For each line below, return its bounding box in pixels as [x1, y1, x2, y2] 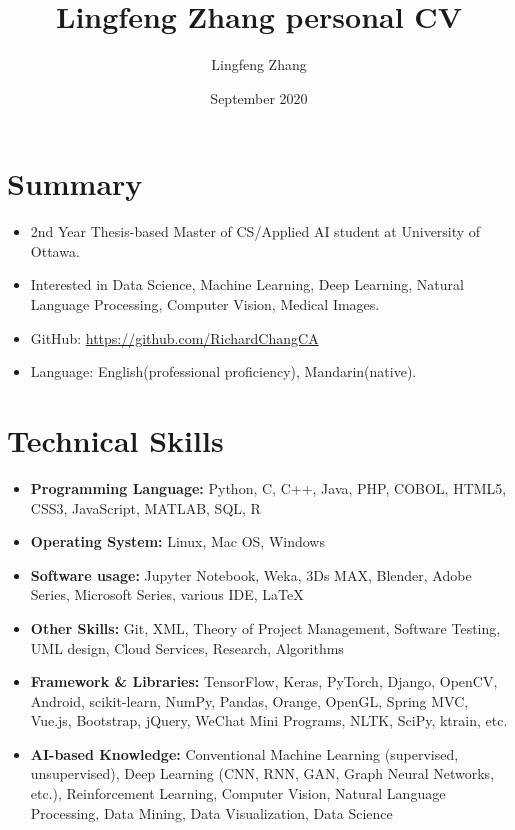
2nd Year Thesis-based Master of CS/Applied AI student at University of [30, 221, 481, 242]
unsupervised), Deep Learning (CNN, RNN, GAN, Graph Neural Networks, [30, 763, 495, 784]
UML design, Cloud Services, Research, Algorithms [30, 637, 344, 658]
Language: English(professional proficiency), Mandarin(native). [30, 361, 417, 382]
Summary [7, 163, 143, 204]
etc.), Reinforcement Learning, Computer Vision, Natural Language [30, 783, 446, 804]
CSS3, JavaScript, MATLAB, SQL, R [30, 497, 261, 518]
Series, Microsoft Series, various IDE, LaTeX [30, 584, 304, 605]
